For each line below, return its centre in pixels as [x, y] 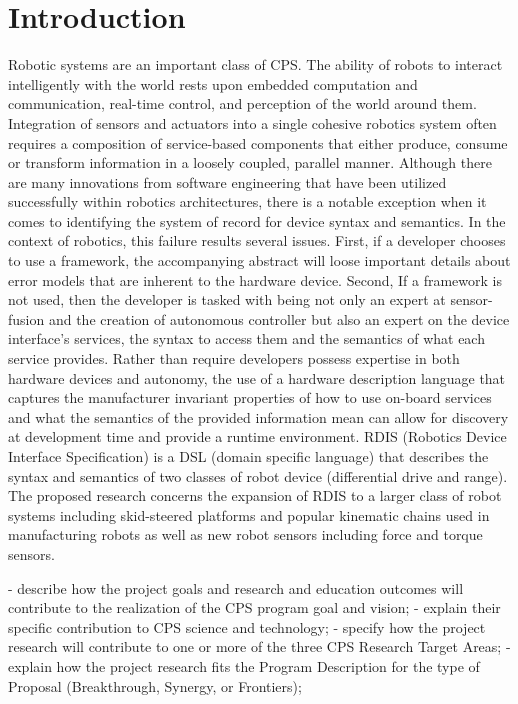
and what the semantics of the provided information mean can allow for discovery [258, 416]
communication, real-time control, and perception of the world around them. [242, 103]
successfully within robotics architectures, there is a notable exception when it [247, 201]
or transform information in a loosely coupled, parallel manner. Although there [250, 162]
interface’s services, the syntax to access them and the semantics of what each [246, 338]
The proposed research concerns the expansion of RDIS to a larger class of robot [255, 495]
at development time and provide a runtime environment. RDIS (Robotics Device [257, 436]
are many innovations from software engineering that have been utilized [227, 181]
